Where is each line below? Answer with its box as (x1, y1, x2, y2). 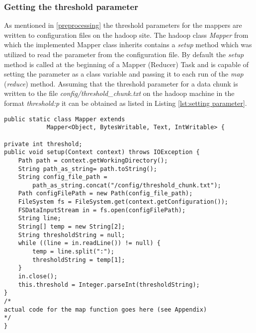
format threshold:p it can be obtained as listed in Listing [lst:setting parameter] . (4, 97, 247, 108)
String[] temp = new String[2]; (18, 223, 125, 231)
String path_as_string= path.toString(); (18, 165, 157, 172)
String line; (18, 215, 61, 222)
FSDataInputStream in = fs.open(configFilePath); (18, 206, 186, 214)
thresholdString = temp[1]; (32, 256, 125, 263)
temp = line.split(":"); (32, 248, 114, 255)
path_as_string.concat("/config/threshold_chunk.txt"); (32, 181, 221, 189)
